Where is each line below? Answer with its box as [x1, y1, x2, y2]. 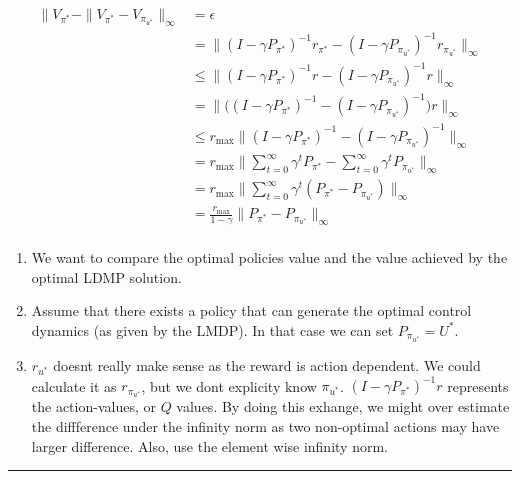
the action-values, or [31, 396, 156, 417]
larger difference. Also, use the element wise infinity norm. [31, 435, 388, 456]
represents [447, 375, 509, 396]
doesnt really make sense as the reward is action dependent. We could [53, 355, 481, 376]
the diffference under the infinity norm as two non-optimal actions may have [31, 416, 500, 437]
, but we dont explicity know [141, 375, 317, 396]
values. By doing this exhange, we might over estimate [176, 396, 510, 417]
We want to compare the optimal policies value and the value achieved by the [31, 246, 508, 267]
